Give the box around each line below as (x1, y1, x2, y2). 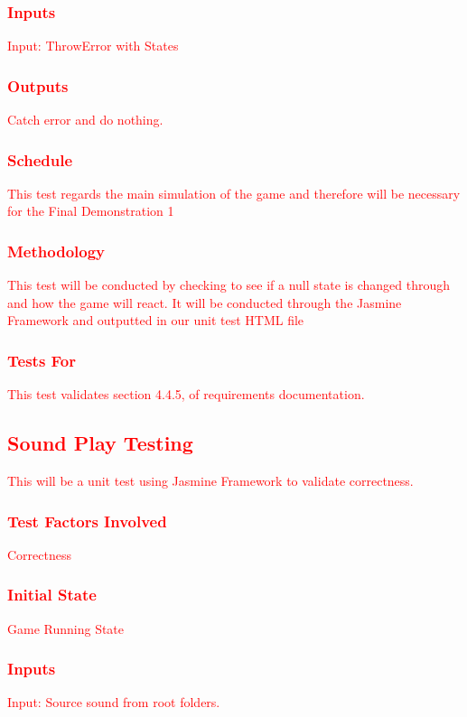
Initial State (7, 583, 97, 606)
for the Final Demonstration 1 (7, 201, 174, 220)
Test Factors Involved (7, 509, 167, 532)
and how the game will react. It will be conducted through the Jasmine (7, 293, 402, 312)
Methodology (7, 239, 106, 262)
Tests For (7, 349, 77, 371)
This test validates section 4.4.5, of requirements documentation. (7, 385, 365, 404)
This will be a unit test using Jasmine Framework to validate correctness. (7, 471, 414, 490)
